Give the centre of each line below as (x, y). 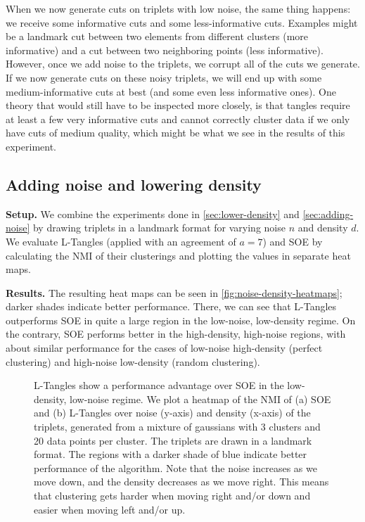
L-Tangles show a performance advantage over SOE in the (159, 385)
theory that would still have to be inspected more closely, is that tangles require (178, 105)
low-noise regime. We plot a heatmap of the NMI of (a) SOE (200, 399)
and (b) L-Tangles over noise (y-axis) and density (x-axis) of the (172, 413)
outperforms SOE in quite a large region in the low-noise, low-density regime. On (181, 320)
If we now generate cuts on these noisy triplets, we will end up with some (164, 77)
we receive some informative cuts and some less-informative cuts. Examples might (182, 22)
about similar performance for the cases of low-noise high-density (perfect (164, 348)
